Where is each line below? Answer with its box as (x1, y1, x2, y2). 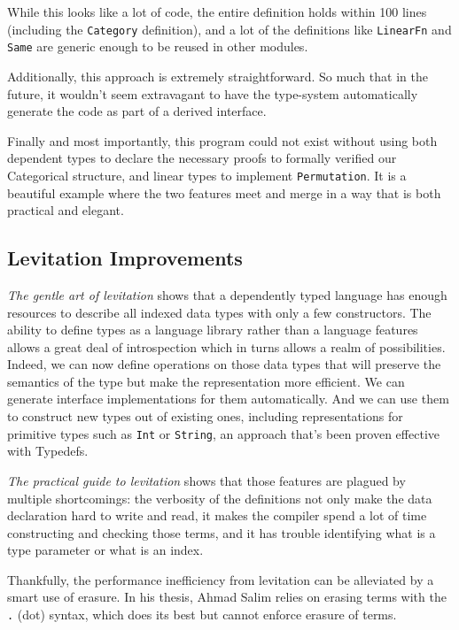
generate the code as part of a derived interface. (7, 102, 267, 120)
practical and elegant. (7, 201, 124, 219)
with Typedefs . (7, 442, 89, 460)
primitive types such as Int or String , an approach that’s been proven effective (7, 424, 440, 442)
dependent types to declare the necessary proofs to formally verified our (7, 149, 397, 167)
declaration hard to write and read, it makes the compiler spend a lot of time (7, 506, 427, 525)
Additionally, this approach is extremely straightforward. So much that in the (7, 66, 428, 85)
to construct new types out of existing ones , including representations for (7, 407, 403, 426)
